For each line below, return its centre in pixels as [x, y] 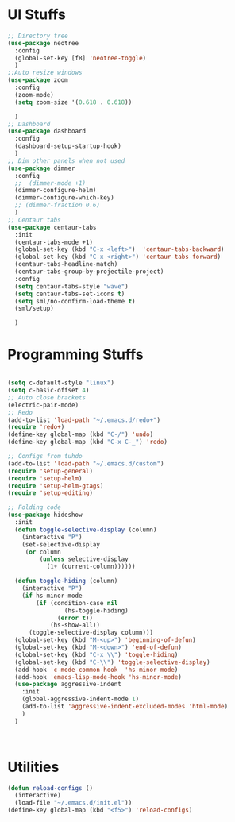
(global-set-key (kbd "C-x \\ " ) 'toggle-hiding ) [96, 654]
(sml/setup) [35, 309]
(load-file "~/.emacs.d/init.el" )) [73, 803]
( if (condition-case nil [77, 603]
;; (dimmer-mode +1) [50, 183]
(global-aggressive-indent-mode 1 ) [81, 699]
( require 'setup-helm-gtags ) [56, 486]
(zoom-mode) [35, 95]
